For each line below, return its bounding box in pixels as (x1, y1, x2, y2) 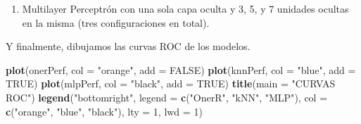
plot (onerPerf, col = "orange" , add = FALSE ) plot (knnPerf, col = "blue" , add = (6, 62, 356, 77)
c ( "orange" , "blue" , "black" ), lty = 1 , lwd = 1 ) (6, 104, 203, 118)
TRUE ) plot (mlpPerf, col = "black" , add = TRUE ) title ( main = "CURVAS (6, 76, 336, 91)
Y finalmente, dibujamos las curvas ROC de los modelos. (6, 39, 251, 54)
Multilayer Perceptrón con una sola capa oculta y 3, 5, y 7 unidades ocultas (22, 1, 349, 15)
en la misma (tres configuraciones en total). (22, 15, 210, 30)
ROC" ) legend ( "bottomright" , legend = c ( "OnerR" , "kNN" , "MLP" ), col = (6, 89, 328, 104)
